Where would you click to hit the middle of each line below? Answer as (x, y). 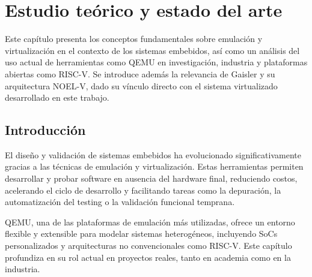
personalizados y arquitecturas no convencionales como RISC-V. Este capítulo (148, 246)
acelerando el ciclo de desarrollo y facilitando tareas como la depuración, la (143, 190)
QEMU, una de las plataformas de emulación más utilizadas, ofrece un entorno (150, 222)
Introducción (45, 130)
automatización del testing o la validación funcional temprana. (120, 202)
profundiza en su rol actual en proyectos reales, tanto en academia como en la (148, 257)
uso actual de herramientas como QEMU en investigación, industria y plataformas (156, 62)
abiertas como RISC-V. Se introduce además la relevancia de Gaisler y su (140, 73)
